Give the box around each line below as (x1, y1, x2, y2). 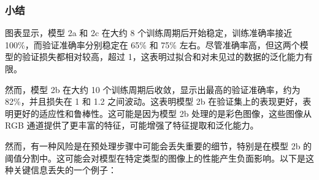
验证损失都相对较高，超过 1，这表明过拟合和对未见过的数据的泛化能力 (21, 50, 304, 63)
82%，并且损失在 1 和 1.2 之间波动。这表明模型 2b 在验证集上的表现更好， (5, 95, 303, 108)
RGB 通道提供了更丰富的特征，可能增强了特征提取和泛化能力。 (5, 119, 259, 132)
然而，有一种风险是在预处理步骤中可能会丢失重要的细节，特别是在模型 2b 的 (5, 139, 312, 152)
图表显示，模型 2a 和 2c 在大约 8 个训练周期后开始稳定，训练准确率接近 (5, 26, 293, 39)
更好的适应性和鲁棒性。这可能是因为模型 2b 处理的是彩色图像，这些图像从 (13, 107, 312, 119)
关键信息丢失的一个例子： (13, 163, 117, 176)
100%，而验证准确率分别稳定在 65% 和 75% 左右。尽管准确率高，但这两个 (5, 38, 300, 51)
